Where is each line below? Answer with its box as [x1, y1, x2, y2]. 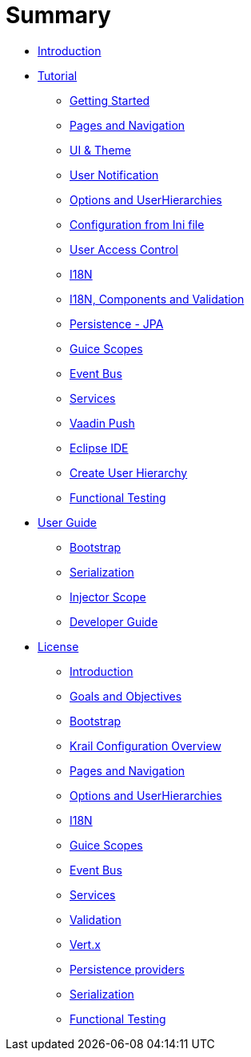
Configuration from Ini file [70, 217, 205, 231]
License [38, 639, 79, 653]
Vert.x [70, 937, 101, 951]
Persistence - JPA [70, 316, 164, 331]
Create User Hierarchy [70, 465, 188, 480]
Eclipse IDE [70, 440, 129, 455]
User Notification [70, 167, 159, 182]
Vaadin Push [70, 416, 135, 430]
